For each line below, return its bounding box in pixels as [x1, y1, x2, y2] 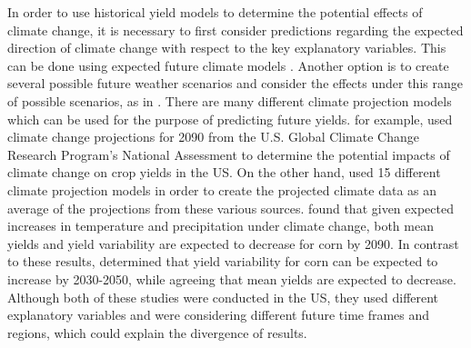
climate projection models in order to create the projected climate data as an [7, 180, 437, 199]
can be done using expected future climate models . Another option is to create [7, 55, 449, 75]
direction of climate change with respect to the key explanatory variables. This [7, 38, 446, 57]
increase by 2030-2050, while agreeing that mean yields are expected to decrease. [7, 269, 456, 288]
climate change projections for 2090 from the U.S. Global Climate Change [7, 127, 419, 146]
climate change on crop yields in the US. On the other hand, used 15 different [7, 163, 441, 182]
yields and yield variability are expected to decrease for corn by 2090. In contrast [7, 234, 459, 253]
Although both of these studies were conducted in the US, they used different [7, 287, 439, 306]
